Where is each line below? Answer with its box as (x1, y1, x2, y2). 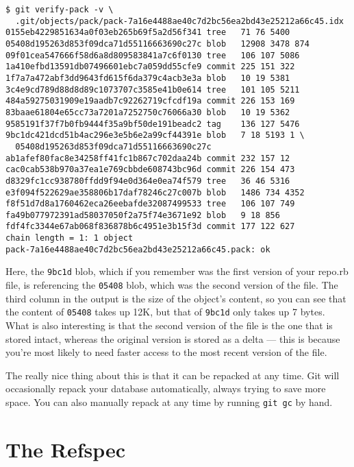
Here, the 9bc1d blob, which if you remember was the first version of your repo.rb (5, 264, 349, 278)
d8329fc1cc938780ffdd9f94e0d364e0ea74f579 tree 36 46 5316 (5, 176, 290, 186)
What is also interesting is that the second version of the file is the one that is (5, 318, 333, 332)
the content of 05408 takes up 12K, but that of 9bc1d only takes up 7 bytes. (5, 304, 325, 319)
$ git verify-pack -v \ (5, 5, 114, 14)
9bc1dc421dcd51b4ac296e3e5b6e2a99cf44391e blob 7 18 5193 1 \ (5, 130, 305, 141)
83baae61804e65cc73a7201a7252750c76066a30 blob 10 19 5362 (5, 107, 290, 117)
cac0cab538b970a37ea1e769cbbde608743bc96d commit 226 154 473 (5, 165, 295, 175)
